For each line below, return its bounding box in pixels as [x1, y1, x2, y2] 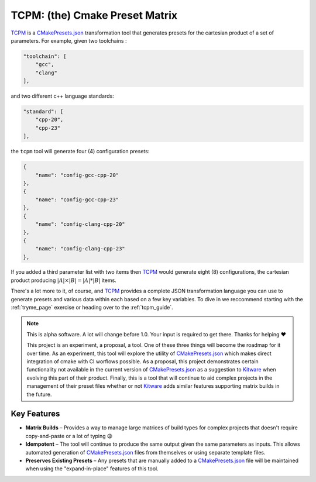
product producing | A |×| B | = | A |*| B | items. [11, 277, 116, 284]
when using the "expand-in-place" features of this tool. [25, 465, 159, 472]
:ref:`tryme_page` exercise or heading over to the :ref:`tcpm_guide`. [11, 304, 174, 311]
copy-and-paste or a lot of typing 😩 [25, 432, 113, 439]
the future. [26, 391, 52, 398]
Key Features [11, 409, 60, 419]
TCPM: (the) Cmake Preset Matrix [11, 9, 178, 22]
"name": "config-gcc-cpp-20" [35, 171, 119, 178]
